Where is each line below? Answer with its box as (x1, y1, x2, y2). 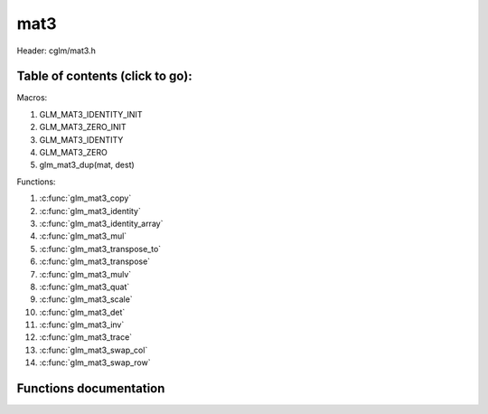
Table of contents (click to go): (16, 69, 193, 84)
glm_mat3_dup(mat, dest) (39, 159, 135, 171)
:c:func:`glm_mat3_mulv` (39, 268, 132, 279)
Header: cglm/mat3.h (16, 45, 97, 56)
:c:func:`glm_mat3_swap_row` (39, 357, 151, 368)
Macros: (16, 92, 48, 103)
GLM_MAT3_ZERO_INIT (39, 122, 127, 133)
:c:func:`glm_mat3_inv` (39, 319, 125, 330)
